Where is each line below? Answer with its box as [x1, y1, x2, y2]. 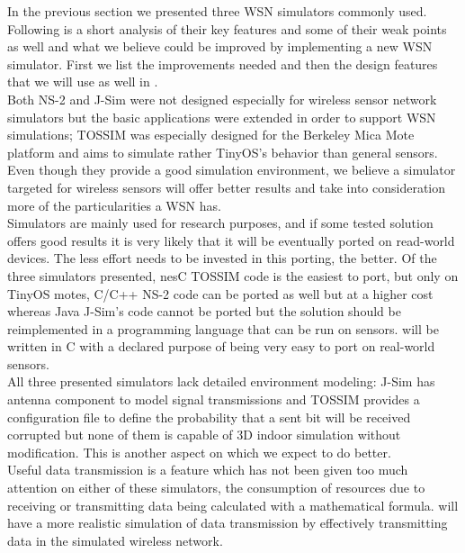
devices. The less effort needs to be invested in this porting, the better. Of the [7, 249, 437, 267]
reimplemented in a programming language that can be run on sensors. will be [7, 319, 439, 338]
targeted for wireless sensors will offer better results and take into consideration [7, 177, 446, 196]
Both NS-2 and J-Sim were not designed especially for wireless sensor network [7, 89, 437, 108]
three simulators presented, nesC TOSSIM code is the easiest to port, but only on [7, 266, 459, 285]
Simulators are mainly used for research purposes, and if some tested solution [7, 213, 434, 232]
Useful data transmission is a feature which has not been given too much [7, 460, 408, 479]
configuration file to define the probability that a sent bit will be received [7, 407, 411, 426]
